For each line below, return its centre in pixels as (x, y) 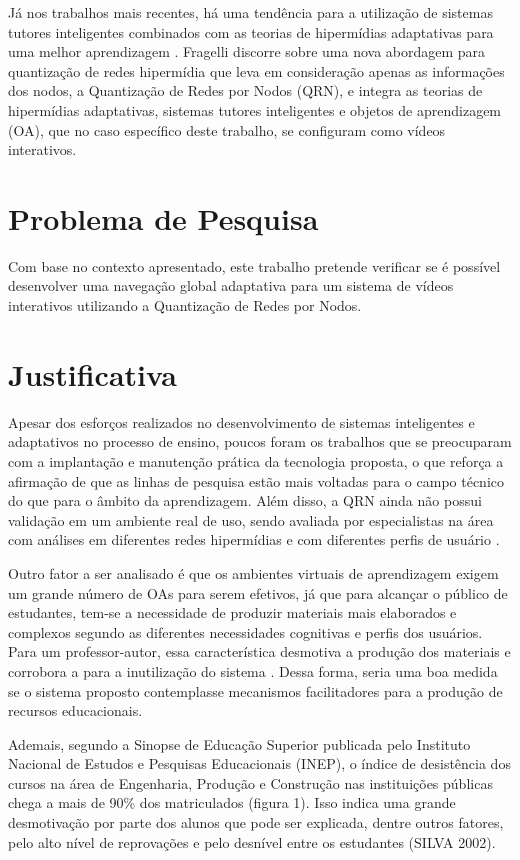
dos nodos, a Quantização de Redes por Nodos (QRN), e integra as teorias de (245, 90)
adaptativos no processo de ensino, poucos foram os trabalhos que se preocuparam (260, 441)
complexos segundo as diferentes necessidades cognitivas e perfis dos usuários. (245, 631)
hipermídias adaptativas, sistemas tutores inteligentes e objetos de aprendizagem (255, 109)
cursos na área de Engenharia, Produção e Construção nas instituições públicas (250, 782)
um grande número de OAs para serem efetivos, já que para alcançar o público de (258, 592)
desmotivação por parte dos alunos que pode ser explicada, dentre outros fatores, (256, 822)
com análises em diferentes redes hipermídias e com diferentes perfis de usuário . (254, 539)
